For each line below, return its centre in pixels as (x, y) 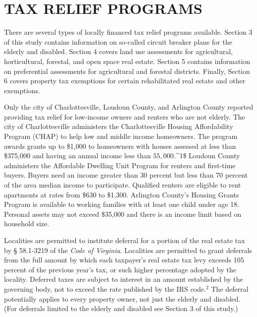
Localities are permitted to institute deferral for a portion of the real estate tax (125, 240)
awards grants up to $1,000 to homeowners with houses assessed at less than (120, 146)
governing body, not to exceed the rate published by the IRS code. (105, 288)
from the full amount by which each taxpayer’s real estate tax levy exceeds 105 (124, 260)
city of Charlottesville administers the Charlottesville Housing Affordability (119, 126)
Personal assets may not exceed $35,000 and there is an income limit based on (123, 214)
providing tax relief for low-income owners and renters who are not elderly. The (125, 116)
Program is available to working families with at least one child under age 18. (122, 204)
